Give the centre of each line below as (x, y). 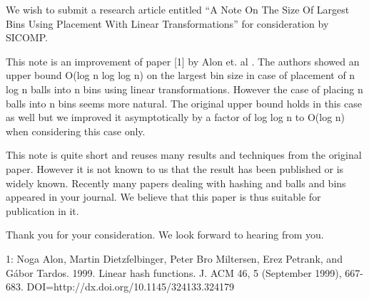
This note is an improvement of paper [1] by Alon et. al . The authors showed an (183, 61)
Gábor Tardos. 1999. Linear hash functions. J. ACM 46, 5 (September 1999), (174, 272)
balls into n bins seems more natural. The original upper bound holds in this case (184, 103)
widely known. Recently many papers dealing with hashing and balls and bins (176, 183)
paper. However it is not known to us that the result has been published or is (175, 168)
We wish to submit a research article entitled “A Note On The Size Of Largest (178, 9)
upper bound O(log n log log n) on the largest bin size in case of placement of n (181, 75)
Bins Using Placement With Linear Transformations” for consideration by (167, 23)
